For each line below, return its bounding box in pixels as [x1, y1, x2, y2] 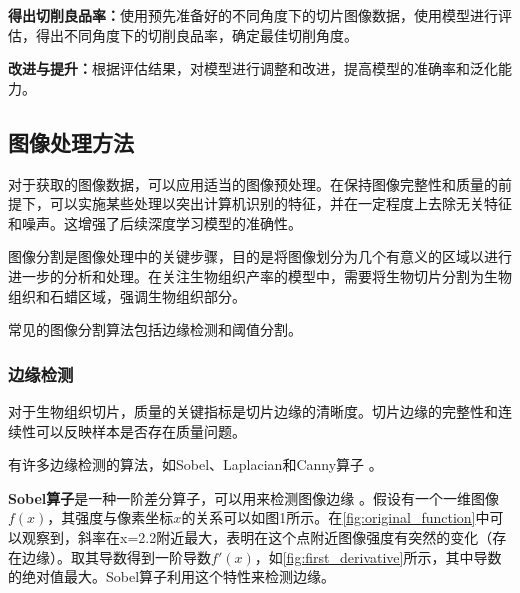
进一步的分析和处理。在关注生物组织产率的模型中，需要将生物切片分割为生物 [8, 265, 512, 286]
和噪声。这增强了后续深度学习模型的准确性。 [8, 212, 302, 233]
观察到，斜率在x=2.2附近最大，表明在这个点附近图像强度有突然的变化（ [21, 526, 493, 547]
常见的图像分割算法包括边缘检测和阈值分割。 [8, 319, 302, 340]
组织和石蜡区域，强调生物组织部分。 [8, 285, 246, 306]
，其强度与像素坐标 [47, 507, 174, 528]
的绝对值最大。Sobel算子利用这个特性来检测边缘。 [8, 566, 336, 587]
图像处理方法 [8, 126, 134, 157]
